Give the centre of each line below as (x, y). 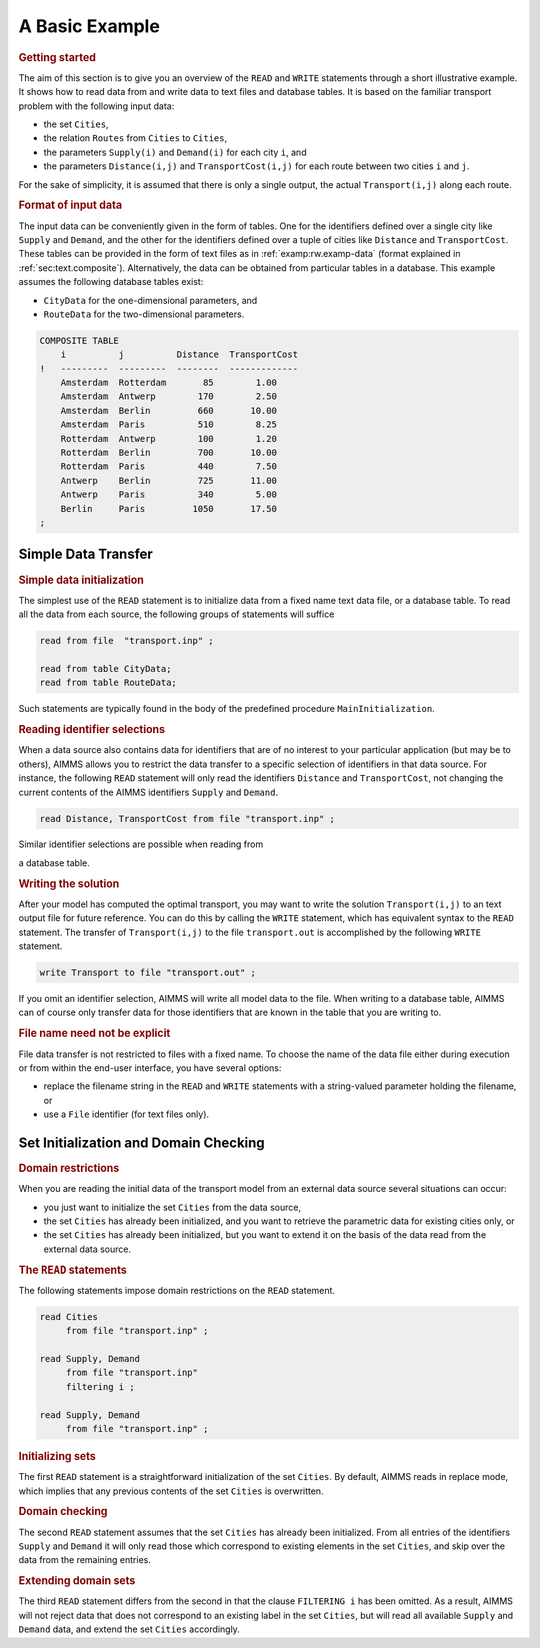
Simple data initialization (81, 580)
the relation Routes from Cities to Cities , (135, 138)
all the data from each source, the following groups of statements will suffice (176, 614)
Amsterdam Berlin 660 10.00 (168, 410)
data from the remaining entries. (85, 1560)
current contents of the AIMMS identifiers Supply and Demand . (148, 792)
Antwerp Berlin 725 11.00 (168, 480)
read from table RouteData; (108, 683)
